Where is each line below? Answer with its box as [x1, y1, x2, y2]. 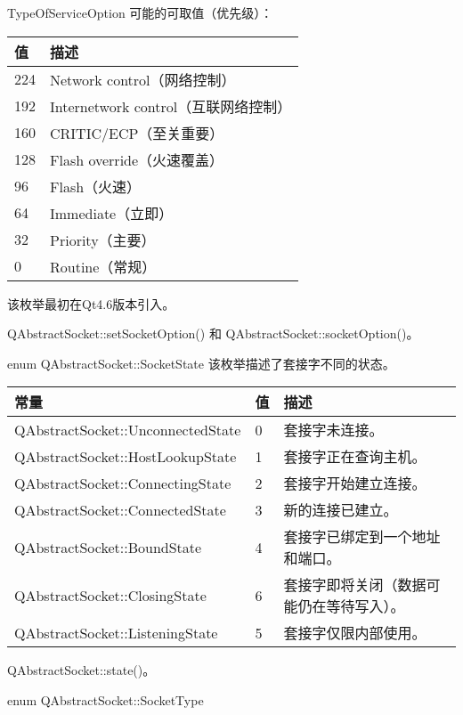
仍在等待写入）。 [297, 596, 405, 617]
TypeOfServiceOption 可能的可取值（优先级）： [7, 4, 273, 21]
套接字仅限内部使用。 [283, 622, 426, 644]
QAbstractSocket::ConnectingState [14, 472, 231, 493]
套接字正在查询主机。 [283, 446, 426, 467]
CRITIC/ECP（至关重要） [50, 122, 224, 143]
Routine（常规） [50, 256, 157, 277]
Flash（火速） [50, 175, 142, 197]
